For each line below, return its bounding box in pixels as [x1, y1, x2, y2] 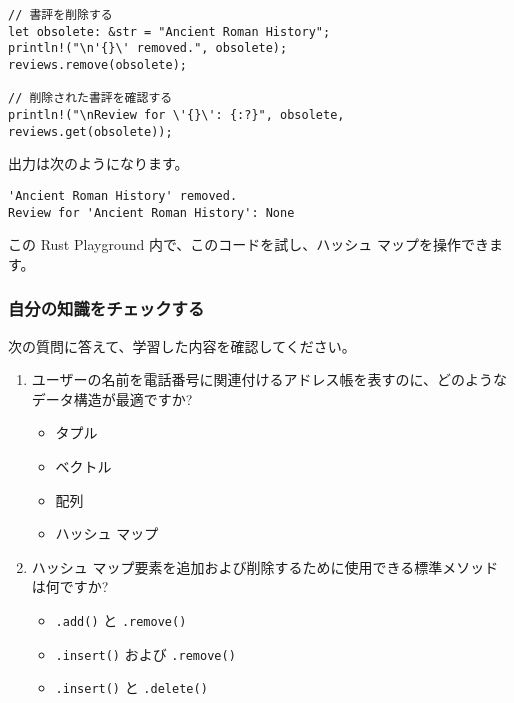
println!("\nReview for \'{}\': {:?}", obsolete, [8, 107, 345, 122]
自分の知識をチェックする [8, 296, 205, 321]
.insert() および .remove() [55, 643, 236, 664]
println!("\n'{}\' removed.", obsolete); [8, 41, 288, 56]
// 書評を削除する [8, 8, 113, 22]
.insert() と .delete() [55, 677, 208, 698]
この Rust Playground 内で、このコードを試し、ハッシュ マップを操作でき [8, 234, 490, 255]
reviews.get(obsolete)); [8, 124, 173, 139]
